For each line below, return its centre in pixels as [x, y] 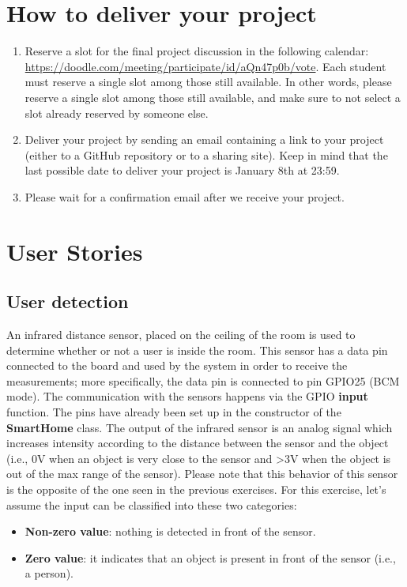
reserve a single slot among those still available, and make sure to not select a [213, 97]
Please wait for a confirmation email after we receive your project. [185, 196]
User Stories [75, 251]
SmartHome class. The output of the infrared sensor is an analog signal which [200, 427]
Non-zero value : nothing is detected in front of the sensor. [170, 531]
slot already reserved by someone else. [117, 113]
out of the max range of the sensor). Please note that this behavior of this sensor [202, 474]
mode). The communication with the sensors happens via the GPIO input [187, 396]
